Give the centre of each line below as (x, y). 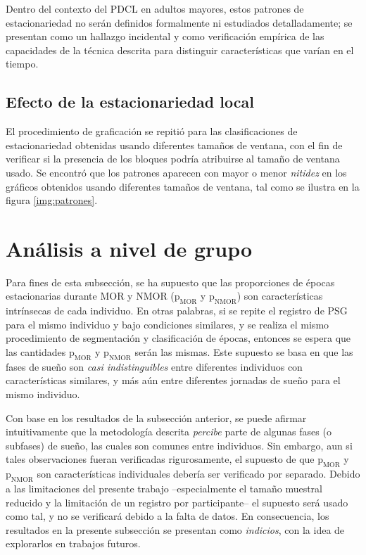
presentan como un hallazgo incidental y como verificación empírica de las (165, 36)
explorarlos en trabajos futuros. (73, 543)
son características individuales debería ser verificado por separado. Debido (198, 474)
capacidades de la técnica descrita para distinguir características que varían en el (180, 50)
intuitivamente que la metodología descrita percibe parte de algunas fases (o (169, 432)
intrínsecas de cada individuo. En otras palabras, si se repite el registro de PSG (177, 311)
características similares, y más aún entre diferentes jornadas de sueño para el (173, 380)
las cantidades (36, 352)
